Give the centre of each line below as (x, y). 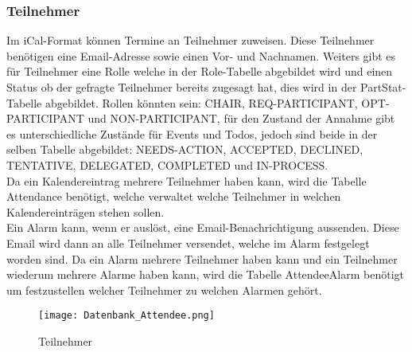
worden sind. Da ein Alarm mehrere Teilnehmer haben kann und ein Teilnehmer (202, 258)
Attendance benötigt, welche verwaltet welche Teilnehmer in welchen (174, 196)
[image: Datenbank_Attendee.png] (126, 316)
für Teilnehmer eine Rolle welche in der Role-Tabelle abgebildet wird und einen (200, 71)
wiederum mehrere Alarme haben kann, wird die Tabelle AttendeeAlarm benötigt (205, 274)
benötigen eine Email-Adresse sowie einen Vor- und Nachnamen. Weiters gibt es (201, 55)
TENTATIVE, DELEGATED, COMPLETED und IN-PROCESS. (167, 164)
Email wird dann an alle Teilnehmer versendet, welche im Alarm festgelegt (188, 242)
